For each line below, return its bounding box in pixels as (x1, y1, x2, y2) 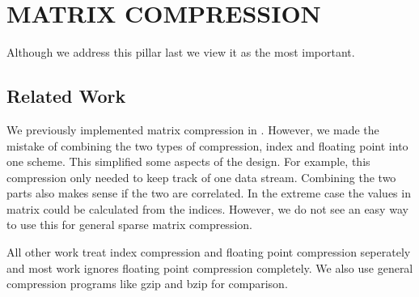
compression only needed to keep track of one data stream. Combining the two (6, 168, 396, 185)
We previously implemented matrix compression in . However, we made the (6, 121, 379, 138)
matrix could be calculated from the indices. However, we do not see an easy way (6, 200, 408, 217)
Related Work (6, 83, 126, 108)
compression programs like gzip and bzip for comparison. (6, 275, 288, 292)
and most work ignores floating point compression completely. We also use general (6, 259, 413, 276)
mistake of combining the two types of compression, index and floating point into (6, 137, 408, 154)
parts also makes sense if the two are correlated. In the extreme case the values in (6, 185, 411, 202)
